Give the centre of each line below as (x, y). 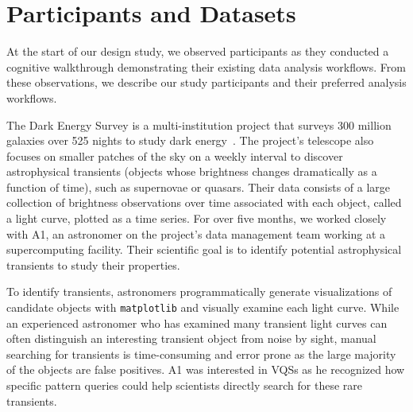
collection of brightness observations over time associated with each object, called (204, 202)
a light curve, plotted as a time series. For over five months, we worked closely (197, 218)
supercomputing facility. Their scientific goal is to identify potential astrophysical (204, 249)
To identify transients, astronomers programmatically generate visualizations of (199, 292)
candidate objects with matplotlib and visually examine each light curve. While (203, 307)
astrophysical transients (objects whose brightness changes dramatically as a (192, 171)
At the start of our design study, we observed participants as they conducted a (198, 51)
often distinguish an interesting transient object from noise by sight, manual (191, 338)
